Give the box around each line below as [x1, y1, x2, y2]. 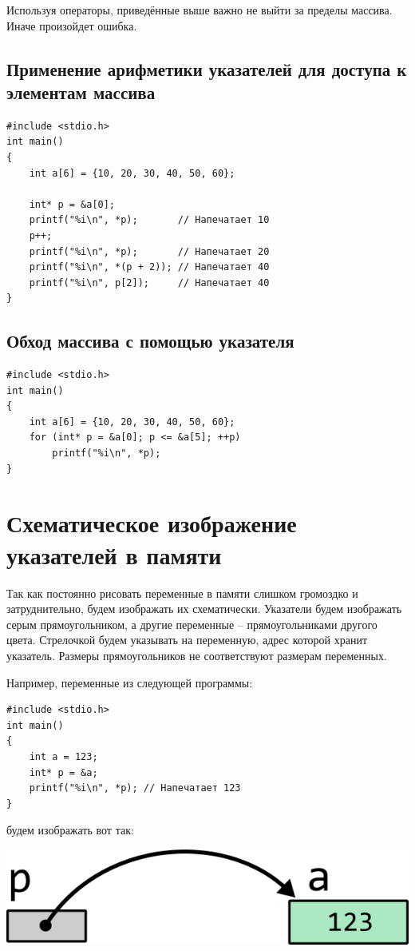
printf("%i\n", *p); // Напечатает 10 [29, 214, 270, 226]
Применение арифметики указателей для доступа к [6, 56, 407, 81]
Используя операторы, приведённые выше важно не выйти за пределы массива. [6, 2, 393, 18]
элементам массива [6, 79, 156, 104]
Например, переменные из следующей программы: [6, 674, 253, 690]
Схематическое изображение [6, 507, 297, 539]
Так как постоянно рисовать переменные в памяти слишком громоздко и [6, 584, 358, 601]
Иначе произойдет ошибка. [6, 17, 137, 34]
